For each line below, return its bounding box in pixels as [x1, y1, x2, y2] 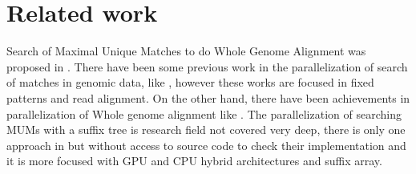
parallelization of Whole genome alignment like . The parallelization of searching [6, 105, 402, 122]
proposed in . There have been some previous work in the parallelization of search [6, 58, 408, 75]
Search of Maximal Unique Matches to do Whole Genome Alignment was [6, 42, 366, 59]
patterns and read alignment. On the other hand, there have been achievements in [6, 89, 410, 106]
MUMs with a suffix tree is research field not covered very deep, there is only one [6, 121, 406, 138]
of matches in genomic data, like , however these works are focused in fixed [6, 74, 374, 91]
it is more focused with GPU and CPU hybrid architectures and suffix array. [6, 152, 382, 169]
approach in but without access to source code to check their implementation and [6, 136, 406, 153]
